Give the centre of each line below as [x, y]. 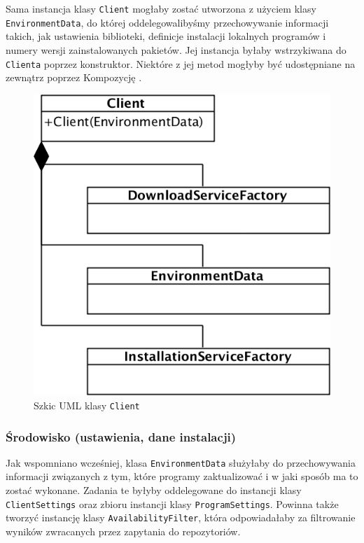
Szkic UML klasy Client [87, 405]
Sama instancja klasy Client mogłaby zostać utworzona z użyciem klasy [161, 8]
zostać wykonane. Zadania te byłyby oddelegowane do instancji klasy [154, 490]
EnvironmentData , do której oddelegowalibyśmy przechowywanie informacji [167, 22]
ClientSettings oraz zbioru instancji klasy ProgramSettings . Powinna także [172, 503]
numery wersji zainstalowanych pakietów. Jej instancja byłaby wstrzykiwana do [176, 49]
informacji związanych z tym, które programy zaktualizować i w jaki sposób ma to [182, 476]
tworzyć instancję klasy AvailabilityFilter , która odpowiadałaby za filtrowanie [181, 517]
